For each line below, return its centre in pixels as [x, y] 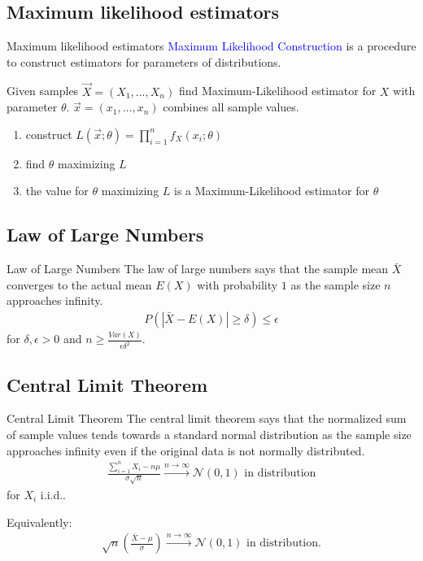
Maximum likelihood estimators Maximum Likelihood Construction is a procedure [211, 46]
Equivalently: [39, 522]
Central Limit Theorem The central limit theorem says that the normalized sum [207, 418]
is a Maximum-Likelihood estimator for [272, 191]
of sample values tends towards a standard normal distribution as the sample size [209, 434]
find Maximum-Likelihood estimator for [277, 91]
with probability [238, 284]
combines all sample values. [231, 107]
